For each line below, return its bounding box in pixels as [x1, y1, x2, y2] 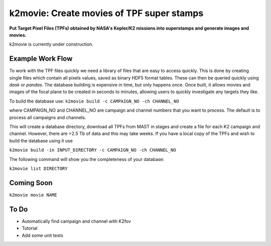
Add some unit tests [22, 232, 64, 238]
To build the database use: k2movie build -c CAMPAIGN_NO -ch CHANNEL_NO [9, 98, 179, 104]
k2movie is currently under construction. [9, 41, 94, 47]
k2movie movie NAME [9, 192, 57, 198]
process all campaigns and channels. [9, 114, 86, 120]
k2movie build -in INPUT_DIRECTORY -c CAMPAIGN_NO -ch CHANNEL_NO [9, 147, 177, 153]
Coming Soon [9, 179, 53, 187]
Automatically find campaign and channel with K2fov [22, 218, 131, 224]
